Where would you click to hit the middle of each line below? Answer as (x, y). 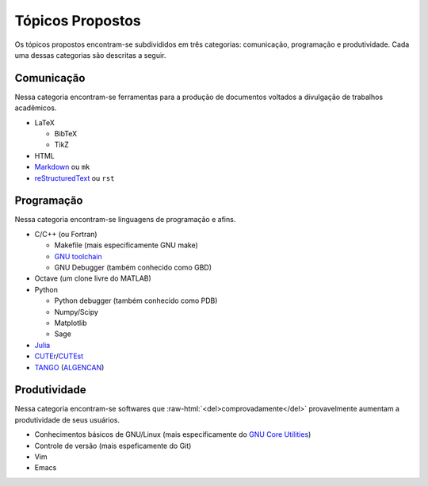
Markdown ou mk (62, 167)
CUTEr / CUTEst (59, 356)
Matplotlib (71, 323)
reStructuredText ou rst (75, 178)
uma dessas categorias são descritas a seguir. (90, 55)
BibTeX (66, 134)
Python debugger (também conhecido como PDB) (136, 300)
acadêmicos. (36, 108)
